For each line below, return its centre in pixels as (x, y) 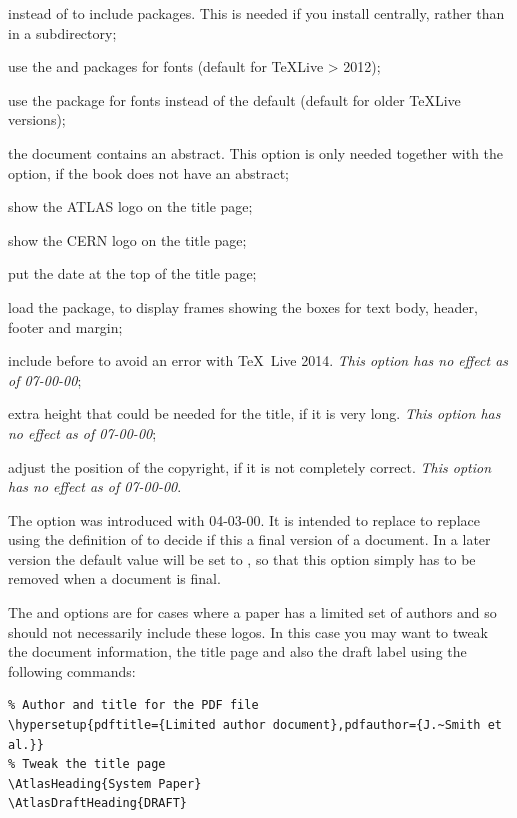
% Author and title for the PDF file (133, 705)
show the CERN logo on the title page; (127, 239)
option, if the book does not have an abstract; (148, 172)
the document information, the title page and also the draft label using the (237, 651)
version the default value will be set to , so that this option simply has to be (242, 558)
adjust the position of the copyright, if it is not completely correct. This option (250, 466)
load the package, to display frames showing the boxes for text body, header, (243, 306)
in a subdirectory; (62, 32)
